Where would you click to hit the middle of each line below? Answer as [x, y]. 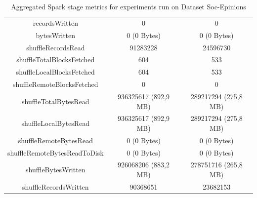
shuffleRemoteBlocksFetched [56, 84]
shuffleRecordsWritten [56, 186]
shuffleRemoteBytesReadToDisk [56, 152]
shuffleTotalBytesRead [56, 101]
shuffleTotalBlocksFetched [56, 59]
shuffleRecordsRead [56, 47]
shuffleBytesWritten [56, 170]
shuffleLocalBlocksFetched [55, 72]
